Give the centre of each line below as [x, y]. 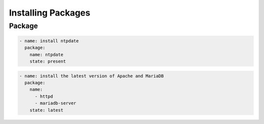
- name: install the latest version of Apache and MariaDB [91, 76]
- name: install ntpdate [49, 41]
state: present [48, 61]
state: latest [46, 110]
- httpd [44, 96]
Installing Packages [50, 13]
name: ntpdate [46, 54]
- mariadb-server [56, 103]
